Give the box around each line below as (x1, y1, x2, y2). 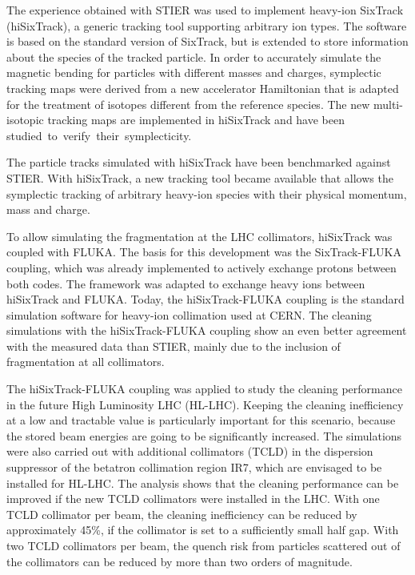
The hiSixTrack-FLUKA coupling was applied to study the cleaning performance (6, 380, 402, 397)
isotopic (6, 111, 44, 128)
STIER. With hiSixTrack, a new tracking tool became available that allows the (6, 169, 393, 186)
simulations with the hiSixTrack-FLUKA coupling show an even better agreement (6, 322, 407, 339)
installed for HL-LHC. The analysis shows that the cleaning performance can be (6, 474, 399, 491)
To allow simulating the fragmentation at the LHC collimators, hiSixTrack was (6, 227, 393, 244)
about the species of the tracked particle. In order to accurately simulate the (6, 48, 381, 65)
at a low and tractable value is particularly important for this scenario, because (6, 412, 396, 428)
